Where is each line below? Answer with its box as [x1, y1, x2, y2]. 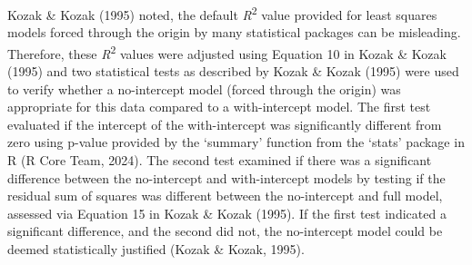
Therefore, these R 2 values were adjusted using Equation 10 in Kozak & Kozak [7, 41, 447, 63]
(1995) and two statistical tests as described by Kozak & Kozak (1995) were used [7, 62, 459, 81]
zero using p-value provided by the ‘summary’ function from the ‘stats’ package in [7, 132, 465, 152]
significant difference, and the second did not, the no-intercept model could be [7, 221, 443, 240]
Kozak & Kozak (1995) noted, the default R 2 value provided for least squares [7, 3, 437, 24]
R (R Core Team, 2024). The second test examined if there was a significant [7, 151, 432, 170]
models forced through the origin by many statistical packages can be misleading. [7, 23, 461, 42]
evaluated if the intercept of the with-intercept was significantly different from [7, 114, 442, 133]
